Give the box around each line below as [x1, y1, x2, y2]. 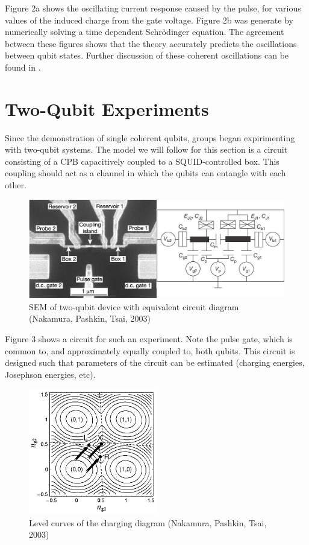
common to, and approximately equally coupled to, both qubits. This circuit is [5, 344, 295, 357]
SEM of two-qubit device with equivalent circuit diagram [29, 300, 239, 313]
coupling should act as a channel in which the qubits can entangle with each [5, 167, 286, 179]
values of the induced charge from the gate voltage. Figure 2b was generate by [5, 13, 293, 26]
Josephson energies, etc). [5, 368, 96, 380]
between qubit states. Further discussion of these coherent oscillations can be [5, 49, 289, 62]
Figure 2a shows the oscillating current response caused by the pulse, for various [5, 2, 301, 14]
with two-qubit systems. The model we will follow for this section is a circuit [5, 143, 288, 156]
